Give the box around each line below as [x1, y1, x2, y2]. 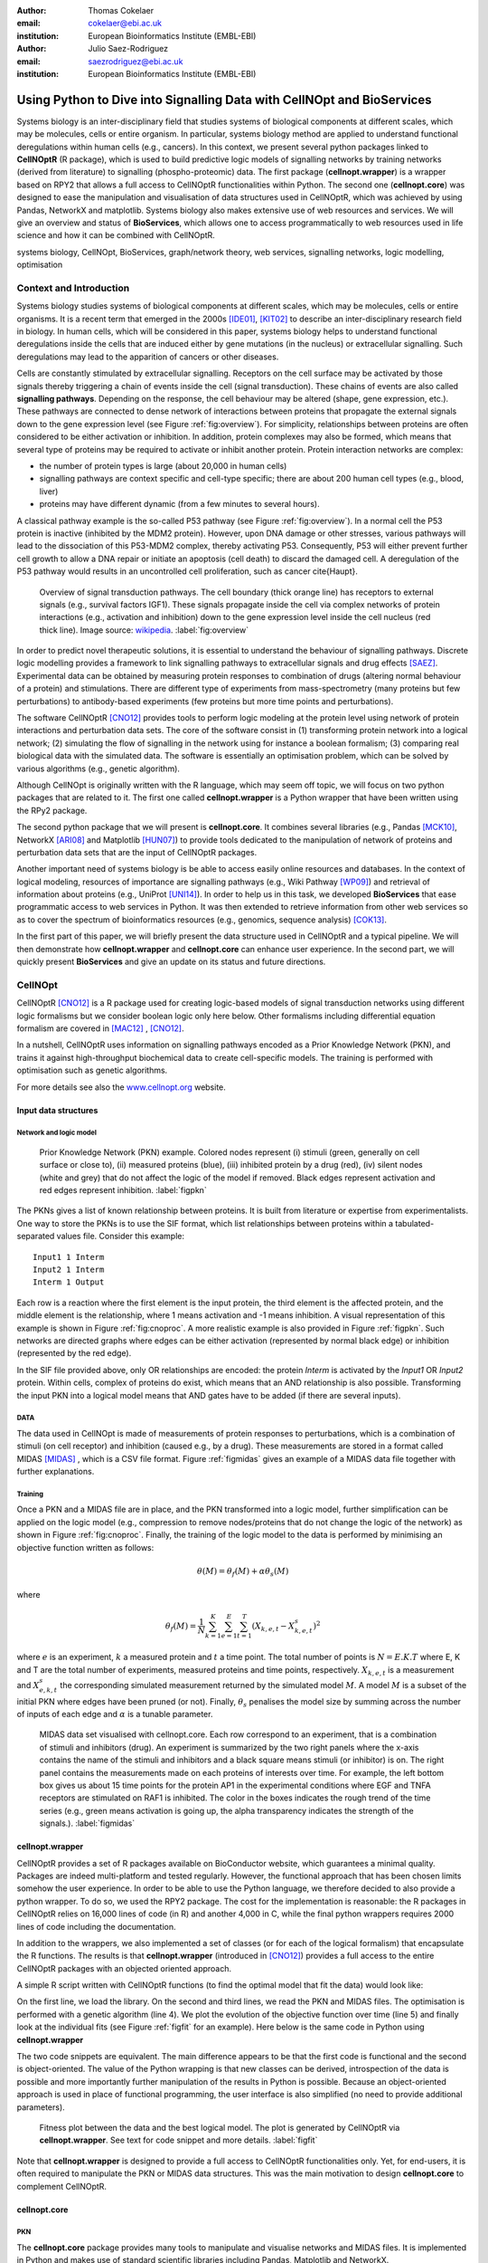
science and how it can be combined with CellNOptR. [16, 230, 216, 241]
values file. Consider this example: [56, 1231, 185, 1242]
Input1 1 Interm [33, 1252, 105, 1262]
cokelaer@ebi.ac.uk [88, 18, 163, 29]
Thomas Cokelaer [88, 5, 154, 15]
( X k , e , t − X [251, 1620, 296, 1633]
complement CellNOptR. [16, 2181, 108, 2191]
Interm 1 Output [33, 1277, 105, 1287]
